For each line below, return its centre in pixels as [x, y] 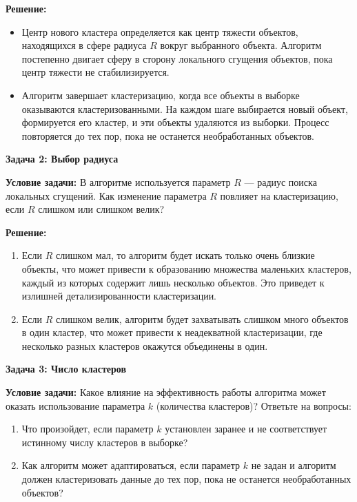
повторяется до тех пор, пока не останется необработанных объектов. [168, 135]
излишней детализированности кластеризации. [119, 296]
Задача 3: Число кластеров [66, 369]
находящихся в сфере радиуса [84, 45]
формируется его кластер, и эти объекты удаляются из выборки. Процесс [175, 122]
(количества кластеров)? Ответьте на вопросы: [254, 405]
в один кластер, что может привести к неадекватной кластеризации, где [172, 332]
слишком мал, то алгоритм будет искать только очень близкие [185, 255]
